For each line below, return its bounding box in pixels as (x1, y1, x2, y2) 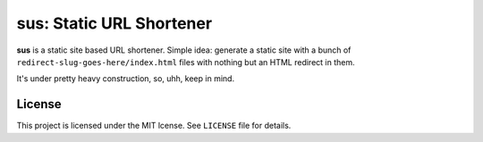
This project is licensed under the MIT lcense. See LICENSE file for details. (16, 121, 292, 131)
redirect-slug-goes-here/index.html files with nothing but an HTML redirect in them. (16, 56, 355, 67)
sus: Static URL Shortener (16, 13, 213, 33)
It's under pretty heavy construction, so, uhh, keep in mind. (16, 73, 235, 84)
